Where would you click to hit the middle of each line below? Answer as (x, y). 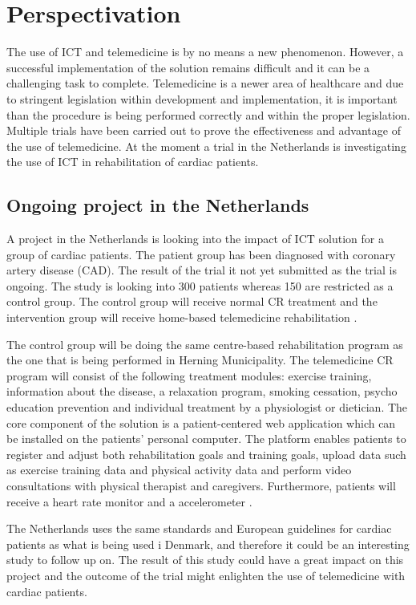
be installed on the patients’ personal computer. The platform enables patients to (206, 439)
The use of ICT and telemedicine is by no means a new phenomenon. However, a (205, 52)
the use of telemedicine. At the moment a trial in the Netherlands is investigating (206, 146)
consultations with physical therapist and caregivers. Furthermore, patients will (201, 485)
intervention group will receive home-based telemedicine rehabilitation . (182, 317)
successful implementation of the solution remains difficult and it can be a (188, 67)
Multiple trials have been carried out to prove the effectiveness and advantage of (204, 130)
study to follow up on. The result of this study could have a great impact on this (205, 560)
